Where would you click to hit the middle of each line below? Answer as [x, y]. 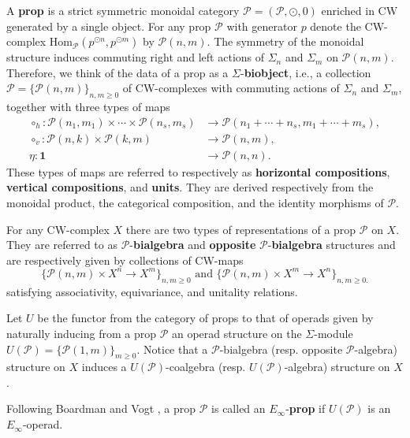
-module [334, 333]
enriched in [348, 10]
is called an [239, 408]
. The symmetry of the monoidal [285, 41]
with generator [262, 26]
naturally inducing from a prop [81, 333]
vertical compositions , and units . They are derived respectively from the [190, 187]
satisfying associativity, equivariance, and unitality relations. [152, 291]
